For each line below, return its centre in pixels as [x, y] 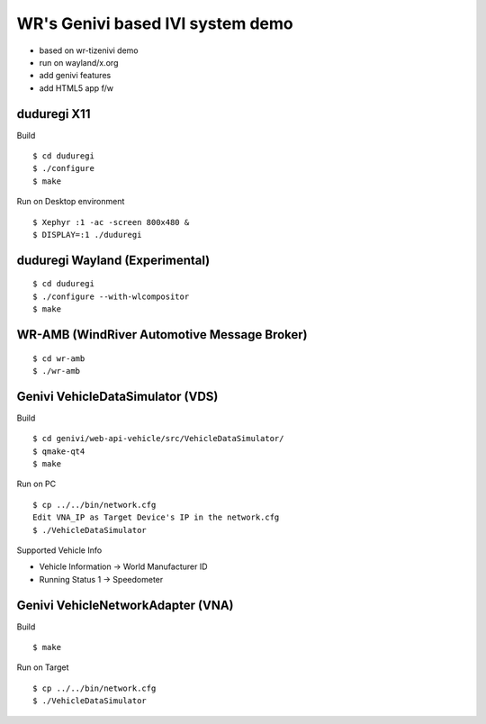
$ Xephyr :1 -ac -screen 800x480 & [111, 222]
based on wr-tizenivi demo [89, 50]
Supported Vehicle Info [59, 550]
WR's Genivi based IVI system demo [155, 23]
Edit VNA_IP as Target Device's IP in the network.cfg [156, 517]
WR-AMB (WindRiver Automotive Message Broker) [162, 335]
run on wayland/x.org [79, 62]
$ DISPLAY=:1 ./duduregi [87, 235]
